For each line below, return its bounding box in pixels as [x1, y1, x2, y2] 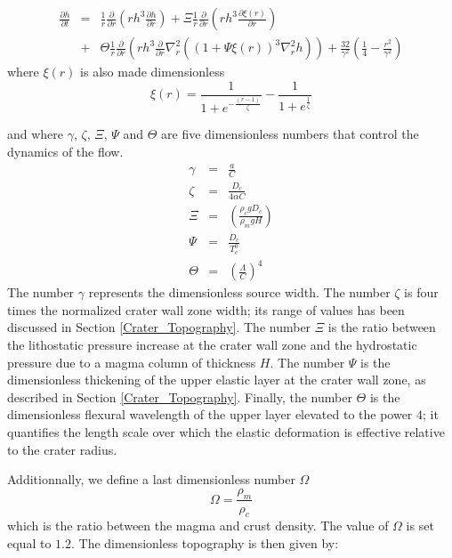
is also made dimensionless [80, 62, 225, 81]
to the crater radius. [7, 440, 117, 458]
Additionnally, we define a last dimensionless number [7, 470, 295, 489]
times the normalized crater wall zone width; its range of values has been [7, 300, 405, 319]
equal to [7, 533, 52, 552]
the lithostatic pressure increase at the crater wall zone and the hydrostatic [7, 335, 417, 353]
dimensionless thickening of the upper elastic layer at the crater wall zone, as [7, 370, 426, 389]
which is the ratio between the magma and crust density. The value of [7, 516, 389, 535]
